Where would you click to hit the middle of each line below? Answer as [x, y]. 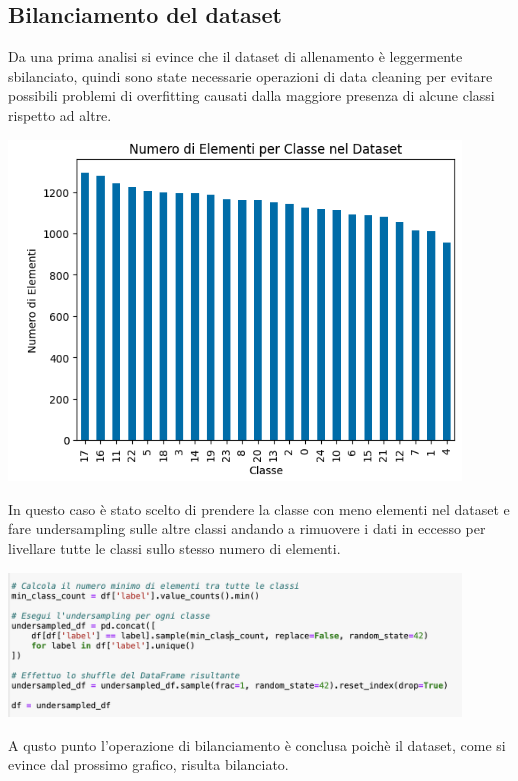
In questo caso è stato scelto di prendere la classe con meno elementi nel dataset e [259, 508]
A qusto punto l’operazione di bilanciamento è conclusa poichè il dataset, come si [257, 744]
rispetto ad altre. [60, 114]
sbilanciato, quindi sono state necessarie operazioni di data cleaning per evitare [250, 75]
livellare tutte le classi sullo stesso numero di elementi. [174, 548]
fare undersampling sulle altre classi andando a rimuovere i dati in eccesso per [247, 528]
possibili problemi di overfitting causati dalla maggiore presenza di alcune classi [251, 95]
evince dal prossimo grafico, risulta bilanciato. [148, 764]
